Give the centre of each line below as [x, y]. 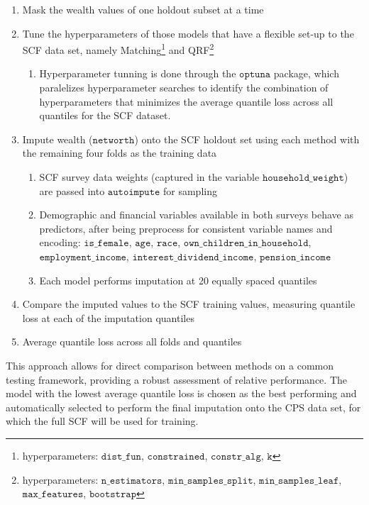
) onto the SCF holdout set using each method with [247, 139]
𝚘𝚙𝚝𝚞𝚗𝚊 [255, 75]
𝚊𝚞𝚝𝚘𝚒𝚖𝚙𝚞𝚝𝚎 [134, 192]
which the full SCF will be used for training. [102, 421]
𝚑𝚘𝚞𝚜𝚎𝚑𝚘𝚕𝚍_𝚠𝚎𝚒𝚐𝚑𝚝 [303, 178]
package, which [306, 73]
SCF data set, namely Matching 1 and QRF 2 [118, 49]
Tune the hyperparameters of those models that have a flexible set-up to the [188, 33]
